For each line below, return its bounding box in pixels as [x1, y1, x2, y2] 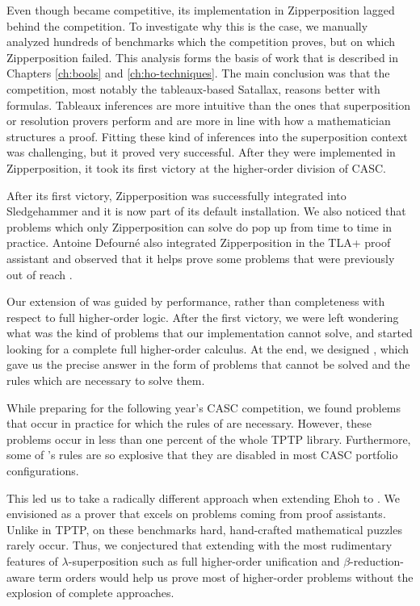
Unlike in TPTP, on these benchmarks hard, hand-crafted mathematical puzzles [6, 520, 402, 537]
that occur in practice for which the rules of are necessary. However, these [6, 415, 372, 432]
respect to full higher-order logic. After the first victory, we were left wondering [6, 308, 399, 325]
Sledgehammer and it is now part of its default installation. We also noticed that [6, 203, 406, 219]
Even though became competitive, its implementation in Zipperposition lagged [6, 2, 395, 18]
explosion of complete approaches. [6, 584, 174, 601]
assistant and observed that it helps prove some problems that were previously [6, 249, 395, 266]
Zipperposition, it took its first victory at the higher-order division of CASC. [6, 159, 386, 176]
